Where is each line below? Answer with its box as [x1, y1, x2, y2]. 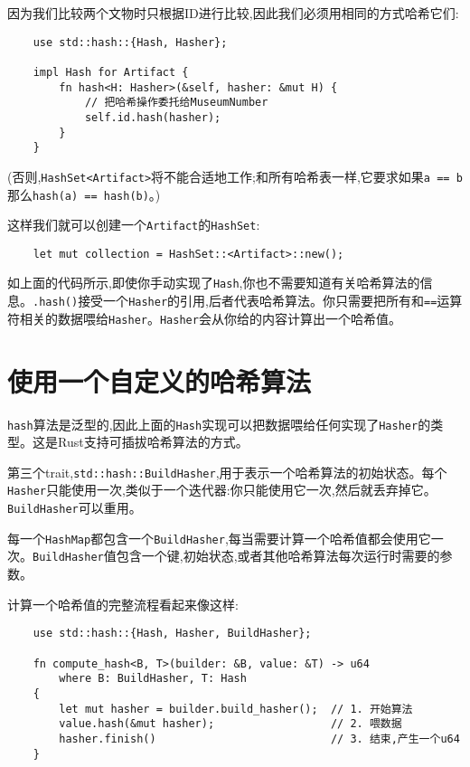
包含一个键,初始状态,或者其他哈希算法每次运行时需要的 [116, 546, 440, 565]
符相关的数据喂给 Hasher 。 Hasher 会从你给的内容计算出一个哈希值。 [7, 308, 401, 327]
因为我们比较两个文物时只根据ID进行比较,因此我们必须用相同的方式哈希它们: [7, 4, 459, 22]
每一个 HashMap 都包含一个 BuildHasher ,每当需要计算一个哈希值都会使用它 [7, 528, 431, 547]
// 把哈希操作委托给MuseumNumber [84, 96, 268, 109]
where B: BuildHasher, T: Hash [59, 672, 247, 686]
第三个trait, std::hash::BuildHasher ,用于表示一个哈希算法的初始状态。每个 [7, 462, 447, 481]
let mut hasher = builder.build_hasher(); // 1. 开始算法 [59, 702, 413, 715]
